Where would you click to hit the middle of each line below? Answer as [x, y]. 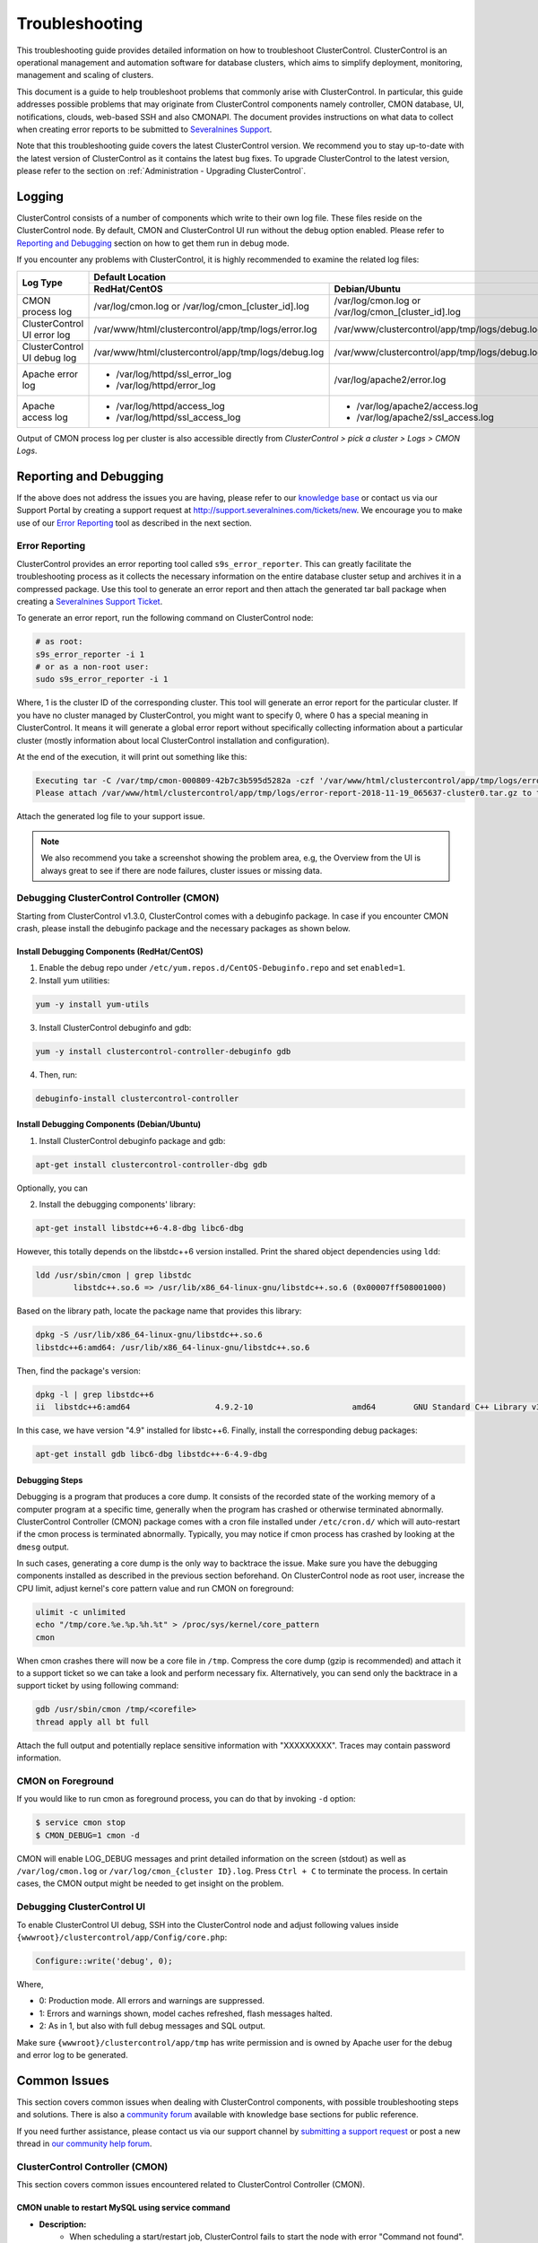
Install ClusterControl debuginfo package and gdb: [132, 1140]
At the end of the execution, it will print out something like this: [132, 757]
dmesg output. [43, 1547]
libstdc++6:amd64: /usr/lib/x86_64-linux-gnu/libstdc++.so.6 [173, 1347]
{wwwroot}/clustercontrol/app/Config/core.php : [122, 1937]
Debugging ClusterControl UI [81, 1907]
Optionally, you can [52, 1188]
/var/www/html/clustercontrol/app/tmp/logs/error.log [205, 329]
